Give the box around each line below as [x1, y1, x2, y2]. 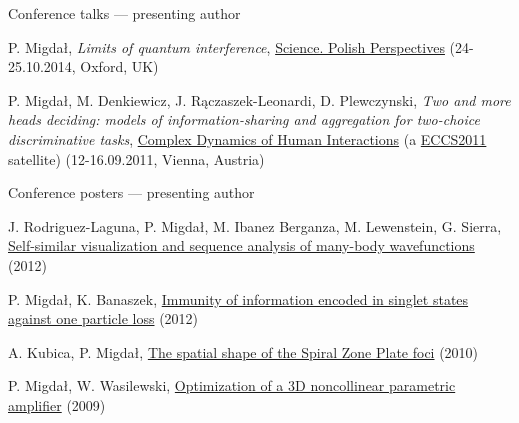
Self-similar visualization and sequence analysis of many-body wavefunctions [8, 235, 475, 256]
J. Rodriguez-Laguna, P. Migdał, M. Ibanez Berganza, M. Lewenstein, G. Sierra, [8, 215, 502, 236]
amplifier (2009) [8, 394, 106, 415]
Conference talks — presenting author [8, 3, 241, 23]
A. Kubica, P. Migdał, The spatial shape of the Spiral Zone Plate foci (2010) [8, 341, 479, 362]
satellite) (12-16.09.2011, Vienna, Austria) [8, 148, 265, 169]
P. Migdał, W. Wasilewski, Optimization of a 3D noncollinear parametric [8, 375, 456, 396]
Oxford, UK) [80, 56, 159, 77]
